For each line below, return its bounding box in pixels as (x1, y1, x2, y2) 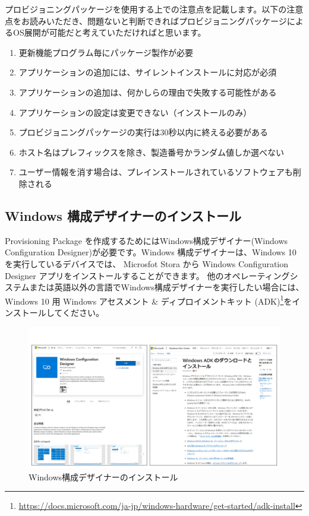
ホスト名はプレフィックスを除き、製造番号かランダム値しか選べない (18, 145, 285, 158)
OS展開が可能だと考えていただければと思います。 (12, 26, 206, 39)
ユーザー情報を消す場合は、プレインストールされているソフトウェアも (18, 166, 293, 178)
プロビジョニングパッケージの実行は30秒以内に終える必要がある (18, 126, 269, 138)
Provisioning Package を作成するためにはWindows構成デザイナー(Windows (5, 234, 288, 246)
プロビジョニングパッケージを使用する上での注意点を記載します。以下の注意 (5, 3, 304, 15)
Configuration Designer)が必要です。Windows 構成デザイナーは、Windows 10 (5, 246, 297, 258)
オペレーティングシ (223, 269, 298, 281)
